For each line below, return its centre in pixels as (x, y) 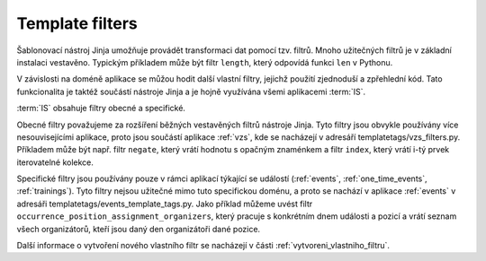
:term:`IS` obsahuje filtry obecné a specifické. (101, 109)
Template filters (77, 23)
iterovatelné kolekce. (55, 162)
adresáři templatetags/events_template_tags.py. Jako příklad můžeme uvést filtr (165, 204)
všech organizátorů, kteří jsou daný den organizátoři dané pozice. (139, 229)
